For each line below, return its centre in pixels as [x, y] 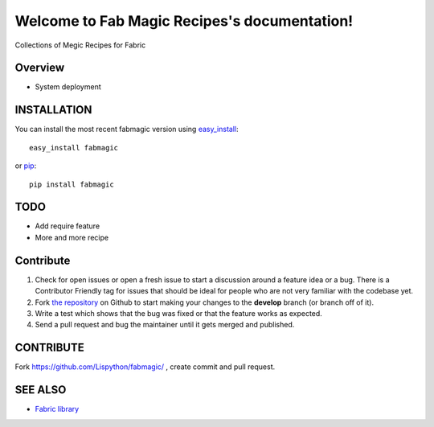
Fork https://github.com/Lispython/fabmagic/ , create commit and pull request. [145, 367]
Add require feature [68, 226]
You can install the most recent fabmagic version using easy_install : [127, 129]
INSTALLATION [53, 110]
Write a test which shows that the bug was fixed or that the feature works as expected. [179, 313]
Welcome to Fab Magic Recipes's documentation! [184, 21]
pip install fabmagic [72, 184]
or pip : [26, 166]
